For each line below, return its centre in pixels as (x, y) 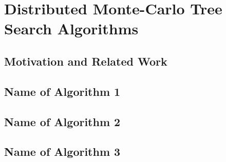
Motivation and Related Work (86, 61)
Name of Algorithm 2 (62, 121)
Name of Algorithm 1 (62, 91)
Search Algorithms (71, 28)
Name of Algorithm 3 (62, 151)
